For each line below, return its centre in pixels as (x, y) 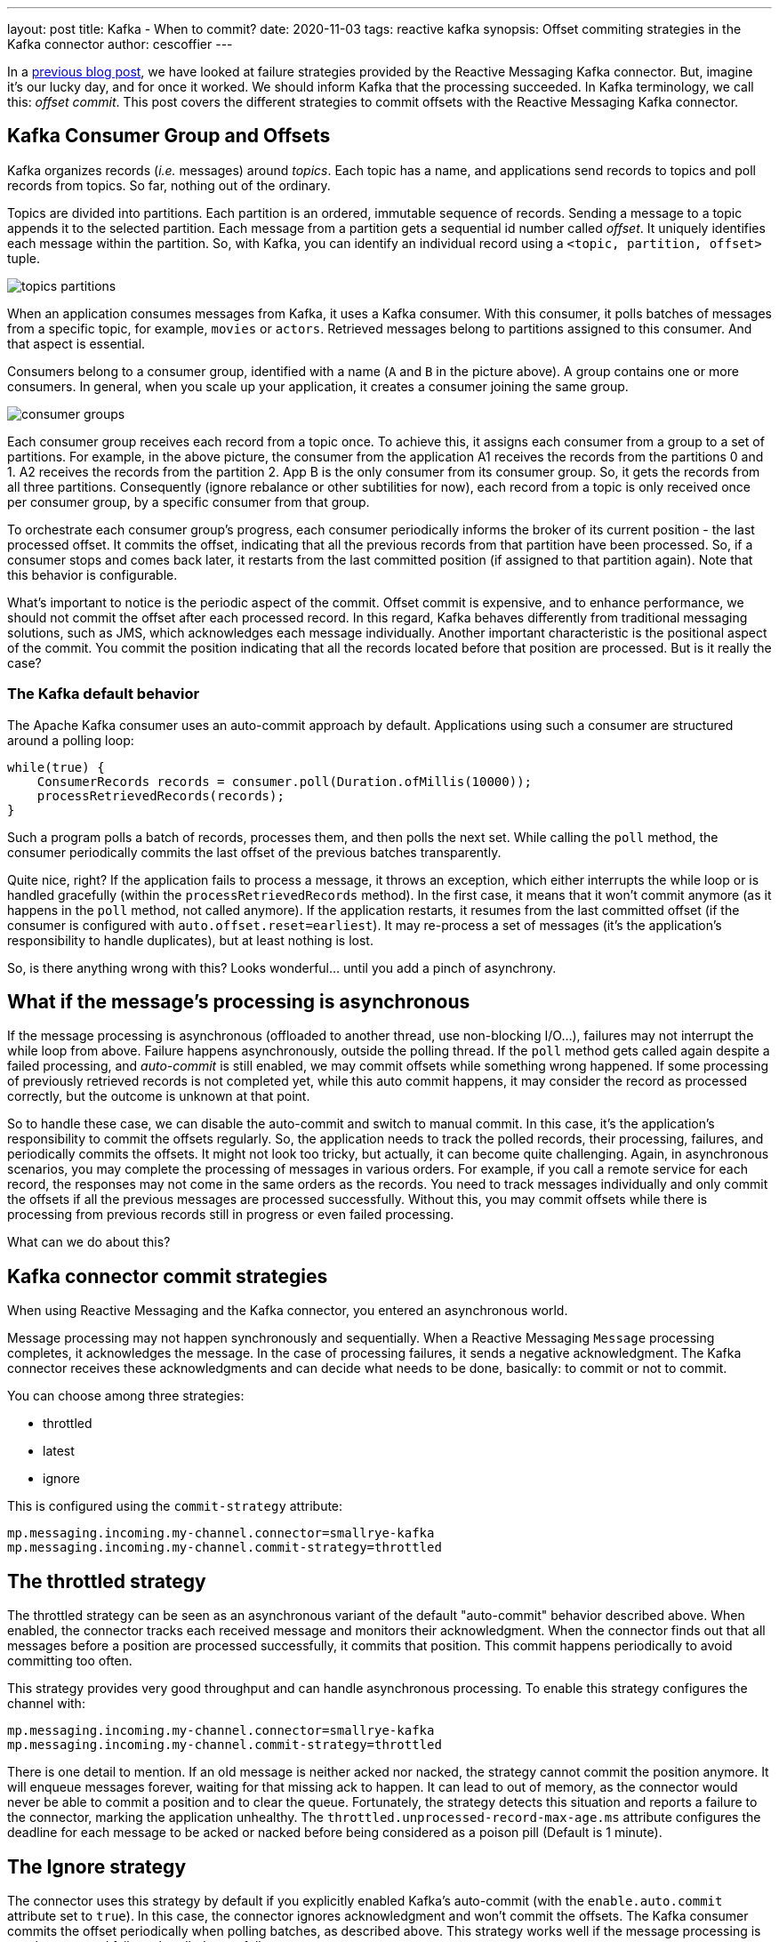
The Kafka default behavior (104, 694)
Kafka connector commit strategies (168, 1276)
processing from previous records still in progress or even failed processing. (231, 1215)
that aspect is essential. (76, 343)
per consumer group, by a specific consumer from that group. (189, 502)
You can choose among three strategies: (126, 1396)
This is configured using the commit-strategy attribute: (175, 1506)
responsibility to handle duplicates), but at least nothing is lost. (190, 940)
